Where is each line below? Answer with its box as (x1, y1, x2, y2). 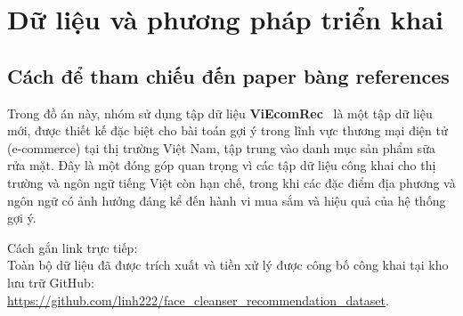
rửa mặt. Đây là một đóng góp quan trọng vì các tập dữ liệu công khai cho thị (7, 156, 436, 174)
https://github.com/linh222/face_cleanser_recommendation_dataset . (7, 290, 389, 309)
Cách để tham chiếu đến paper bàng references (7, 61, 450, 89)
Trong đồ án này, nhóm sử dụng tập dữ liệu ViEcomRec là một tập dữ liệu (7, 103, 433, 122)
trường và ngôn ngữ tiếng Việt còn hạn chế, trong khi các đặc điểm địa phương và (7, 173, 456, 191)
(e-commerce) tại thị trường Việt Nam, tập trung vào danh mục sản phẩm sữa (7, 138, 435, 157)
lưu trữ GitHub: (7, 272, 94, 291)
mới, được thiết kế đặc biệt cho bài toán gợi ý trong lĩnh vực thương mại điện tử (7, 121, 448, 140)
